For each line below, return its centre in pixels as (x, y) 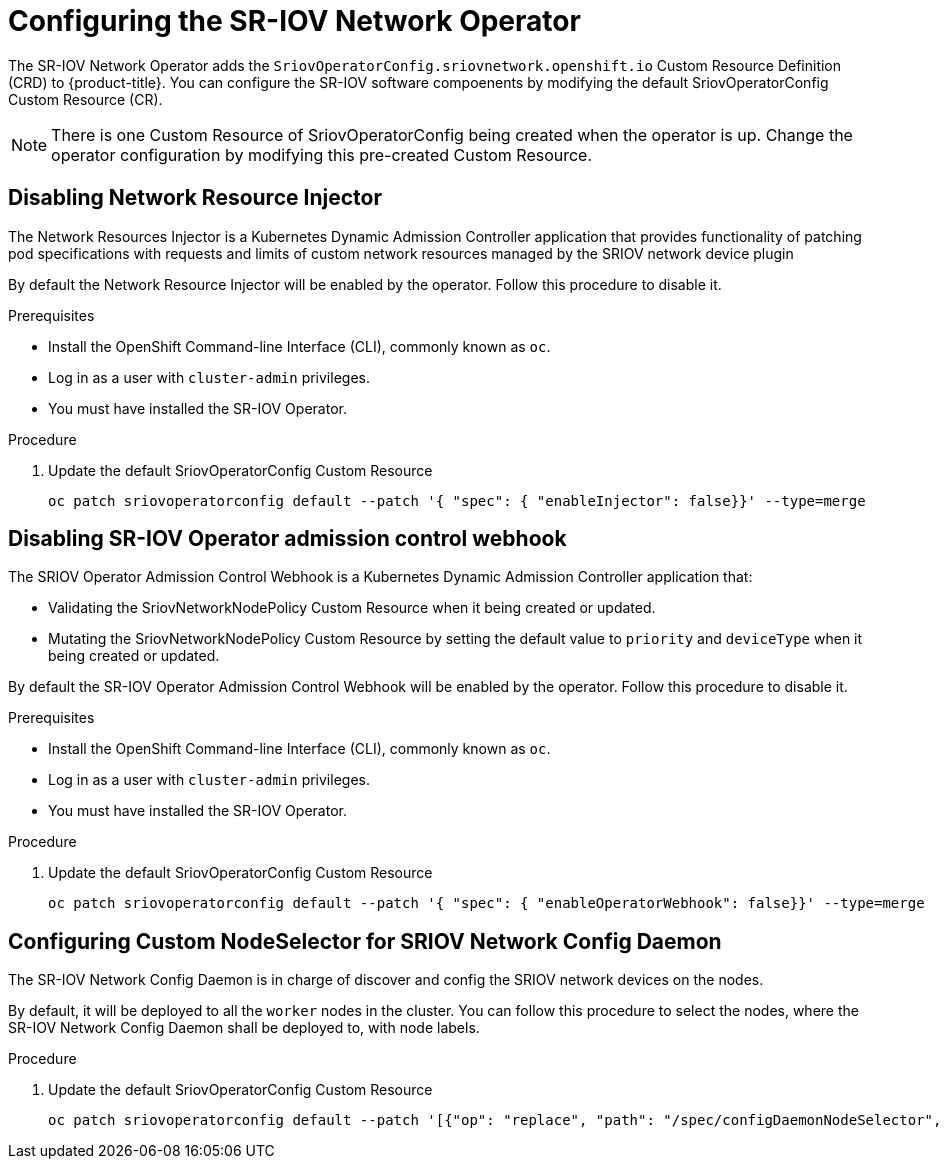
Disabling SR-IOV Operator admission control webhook (287, 539)
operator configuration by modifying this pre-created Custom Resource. (322, 154)
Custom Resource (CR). (85, 99)
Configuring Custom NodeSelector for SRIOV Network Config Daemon (365, 941)
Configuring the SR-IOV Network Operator (294, 21)
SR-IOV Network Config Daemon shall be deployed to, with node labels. (244, 1028)
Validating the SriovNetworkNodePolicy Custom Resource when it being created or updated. (352, 608)
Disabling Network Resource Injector (195, 198)
